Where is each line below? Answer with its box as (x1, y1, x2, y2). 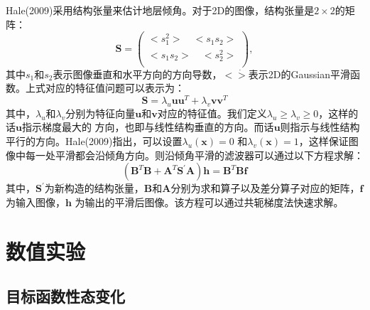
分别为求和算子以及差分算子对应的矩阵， (170, 181, 360, 196)
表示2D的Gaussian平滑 (248, 66, 351, 81)
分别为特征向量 (65, 105, 136, 120)
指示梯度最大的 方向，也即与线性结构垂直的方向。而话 (21, 119, 274, 134)
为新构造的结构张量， (44, 181, 144, 196)
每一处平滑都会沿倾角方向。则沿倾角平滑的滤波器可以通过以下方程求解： (25, 147, 364, 162)
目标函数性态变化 (6, 285, 125, 307)
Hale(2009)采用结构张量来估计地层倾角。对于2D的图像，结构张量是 (6, 3, 315, 17)
